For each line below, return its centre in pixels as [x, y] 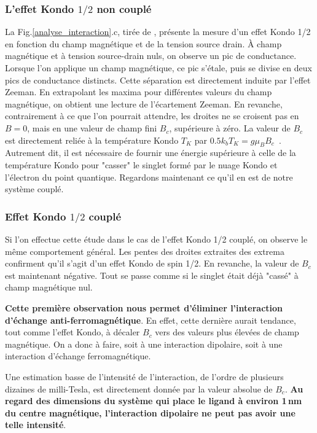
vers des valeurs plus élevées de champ [227, 332]
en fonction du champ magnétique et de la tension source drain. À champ [143, 43]
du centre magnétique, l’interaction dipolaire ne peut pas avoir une [150, 412]
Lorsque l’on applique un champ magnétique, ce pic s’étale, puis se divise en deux [158, 68]
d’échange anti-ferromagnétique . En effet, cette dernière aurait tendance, [151, 320]
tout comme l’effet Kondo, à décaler [72, 332]
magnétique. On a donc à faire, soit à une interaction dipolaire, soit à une [144, 344]
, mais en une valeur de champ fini [92, 128]
